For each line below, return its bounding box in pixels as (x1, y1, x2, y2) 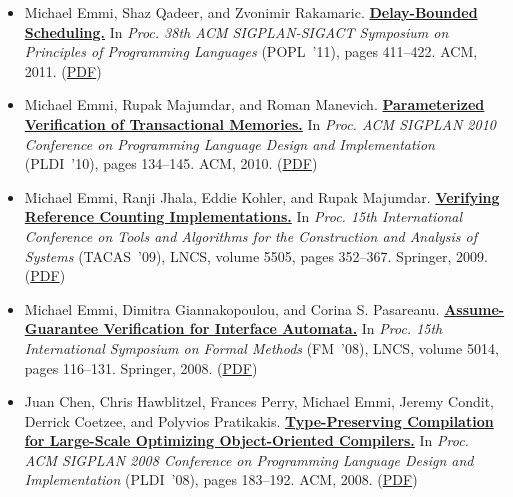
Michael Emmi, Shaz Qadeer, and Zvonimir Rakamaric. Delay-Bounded (24, 2, 478, 22)
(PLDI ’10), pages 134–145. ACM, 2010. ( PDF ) (24, 153, 318, 174)
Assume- (444, 298, 505, 319)
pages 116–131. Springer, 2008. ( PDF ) (24, 357, 258, 378)
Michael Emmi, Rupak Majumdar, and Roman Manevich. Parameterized (24, 94, 485, 115)
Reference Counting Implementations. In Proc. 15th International (24, 206, 463, 227)
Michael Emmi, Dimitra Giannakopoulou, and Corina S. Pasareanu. (24, 298, 440, 319)
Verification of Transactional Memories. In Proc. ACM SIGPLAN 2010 (24, 113, 496, 134)
